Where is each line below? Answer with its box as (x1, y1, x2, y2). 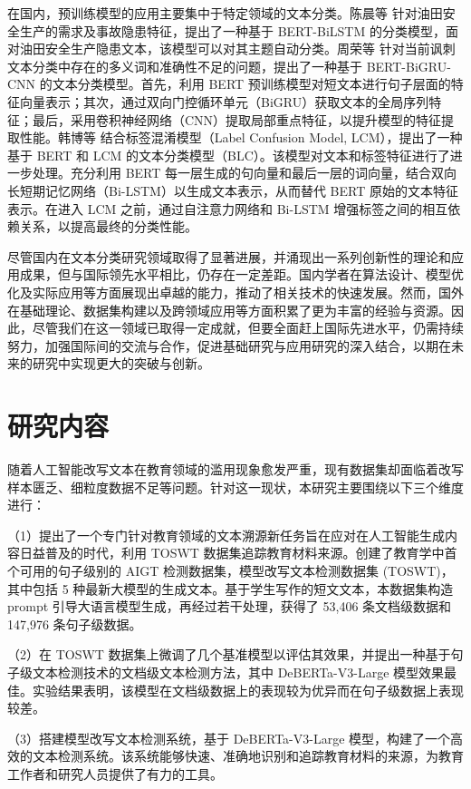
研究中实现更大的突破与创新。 (32, 354, 210, 373)
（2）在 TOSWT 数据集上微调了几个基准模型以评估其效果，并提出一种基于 (7, 645, 451, 664)
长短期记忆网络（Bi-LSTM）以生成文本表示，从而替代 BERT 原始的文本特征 (7, 180, 458, 200)
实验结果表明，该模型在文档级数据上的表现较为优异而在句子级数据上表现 (32, 680, 464, 699)
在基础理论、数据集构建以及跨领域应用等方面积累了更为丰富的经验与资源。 (7, 300, 451, 319)
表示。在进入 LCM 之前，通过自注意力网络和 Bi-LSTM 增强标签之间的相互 (7, 199, 448, 218)
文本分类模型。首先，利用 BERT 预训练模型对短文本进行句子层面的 (52, 74, 451, 93)
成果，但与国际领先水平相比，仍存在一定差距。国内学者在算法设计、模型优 (19, 265, 464, 284)
